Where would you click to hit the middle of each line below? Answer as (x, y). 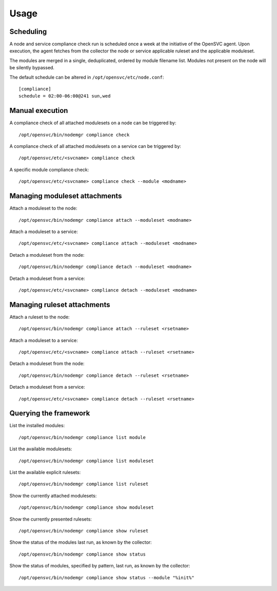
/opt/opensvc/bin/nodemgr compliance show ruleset (84, 531)
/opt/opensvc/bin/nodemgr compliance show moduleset (86, 508)
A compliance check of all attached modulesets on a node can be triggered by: (93, 123)
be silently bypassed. (32, 68)
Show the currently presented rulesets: (51, 519)
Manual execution (39, 111)
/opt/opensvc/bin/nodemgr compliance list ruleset (84, 484)
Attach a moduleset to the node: (43, 208)
